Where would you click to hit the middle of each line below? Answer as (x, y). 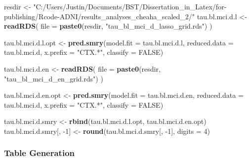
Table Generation (39, 153)
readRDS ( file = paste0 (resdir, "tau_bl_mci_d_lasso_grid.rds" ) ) (108, 26)
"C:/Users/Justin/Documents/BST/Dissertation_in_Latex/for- (130, 6)
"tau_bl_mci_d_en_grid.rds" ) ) (54, 78)
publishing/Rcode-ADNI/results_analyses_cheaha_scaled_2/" (100, 16)
